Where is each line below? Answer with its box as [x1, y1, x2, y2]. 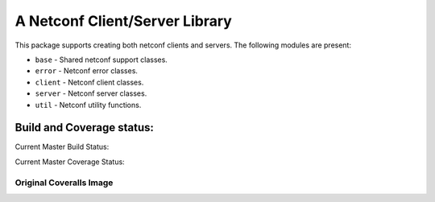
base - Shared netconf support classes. [35, 55, 168, 64]
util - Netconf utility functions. [35, 100, 142, 109]
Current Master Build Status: [14, 142, 110, 152]
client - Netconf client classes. [35, 77, 144, 87]
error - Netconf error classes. [35, 66, 139, 76]
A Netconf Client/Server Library [14, 12, 233, 30]
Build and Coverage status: [14, 121, 155, 134]
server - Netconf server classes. [35, 89, 147, 98]
